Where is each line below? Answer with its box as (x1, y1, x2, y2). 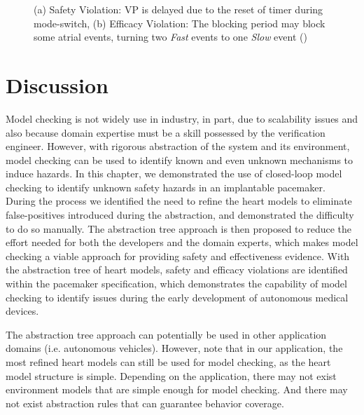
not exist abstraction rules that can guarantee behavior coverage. (6, 395, 284, 410)
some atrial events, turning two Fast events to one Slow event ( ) (34, 29, 307, 44)
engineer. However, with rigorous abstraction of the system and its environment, (6, 139, 350, 154)
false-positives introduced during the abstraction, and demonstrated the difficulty (6, 207, 354, 222)
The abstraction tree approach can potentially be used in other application (6, 327, 327, 341)
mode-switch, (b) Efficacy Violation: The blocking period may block (34, 15, 325, 30)
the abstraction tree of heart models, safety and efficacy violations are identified (6, 262, 348, 277)
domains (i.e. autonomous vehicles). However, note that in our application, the (6, 341, 343, 355)
